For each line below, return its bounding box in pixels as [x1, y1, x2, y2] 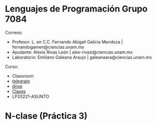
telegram [12, 78, 30, 84]
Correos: [5, 29, 23, 35]
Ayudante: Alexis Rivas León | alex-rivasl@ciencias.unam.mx [12, 49, 133, 55]
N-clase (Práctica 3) [5, 111, 88, 122]
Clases [12, 88, 26, 94]
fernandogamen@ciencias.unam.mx [12, 44, 85, 50]
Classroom [12, 73, 34, 79]
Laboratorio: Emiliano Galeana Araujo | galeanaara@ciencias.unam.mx [12, 54, 152, 60]
